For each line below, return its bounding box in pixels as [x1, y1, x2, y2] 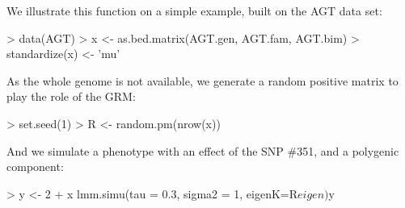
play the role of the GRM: [6, 88, 136, 105]
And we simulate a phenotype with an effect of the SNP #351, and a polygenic [6, 142, 399, 159]
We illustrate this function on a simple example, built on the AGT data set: [6, 2, 382, 19]
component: [6, 158, 64, 175]
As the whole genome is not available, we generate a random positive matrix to [6, 72, 399, 89]
